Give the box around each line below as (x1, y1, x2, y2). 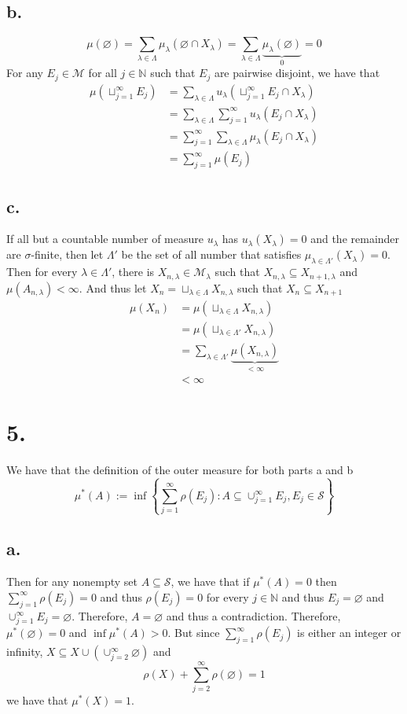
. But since (167, 624, 220, 641)
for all (88, 64, 117, 81)
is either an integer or (297, 624, 401, 641)
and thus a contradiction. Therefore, (166, 607, 341, 624)
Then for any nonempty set (6, 573, 137, 590)
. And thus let (79, 279, 147, 296)
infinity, (6, 643, 43, 660)
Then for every (6, 263, 78, 280)
